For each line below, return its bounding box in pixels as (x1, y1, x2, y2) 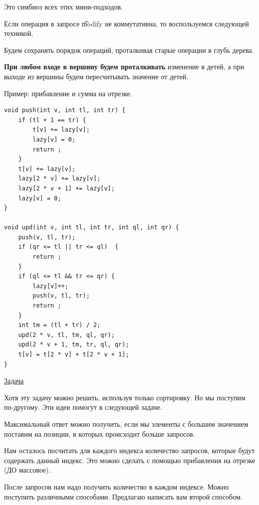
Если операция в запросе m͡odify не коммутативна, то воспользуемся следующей (4, 18, 249, 28)
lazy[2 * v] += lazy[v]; (18, 175, 101, 182)
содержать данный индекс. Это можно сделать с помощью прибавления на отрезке (4, 455, 256, 465)
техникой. (4, 28, 33, 38)
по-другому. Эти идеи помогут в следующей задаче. (4, 402, 162, 412)
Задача (4, 375, 24, 386)
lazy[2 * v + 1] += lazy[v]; (18, 184, 115, 192)
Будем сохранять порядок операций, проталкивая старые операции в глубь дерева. (4, 44, 254, 55)
